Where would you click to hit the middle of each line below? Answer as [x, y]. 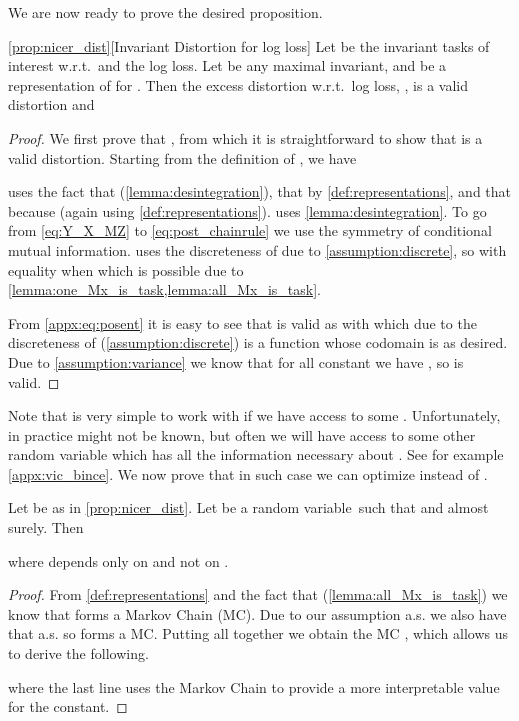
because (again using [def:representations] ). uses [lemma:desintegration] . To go [247, 210]
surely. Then [46, 527]
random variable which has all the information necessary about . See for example [256, 454]
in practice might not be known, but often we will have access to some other [242, 434]
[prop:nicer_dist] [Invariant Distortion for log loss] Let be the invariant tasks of [249, 45]
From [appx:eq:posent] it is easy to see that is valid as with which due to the [242, 322]
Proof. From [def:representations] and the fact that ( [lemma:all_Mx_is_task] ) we [258, 594]
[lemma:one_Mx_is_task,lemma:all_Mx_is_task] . [164, 289]
